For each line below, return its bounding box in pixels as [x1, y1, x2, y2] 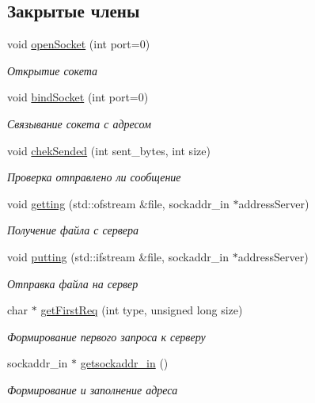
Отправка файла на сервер [7, 275, 139, 291]
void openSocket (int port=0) [7, 36, 150, 52]
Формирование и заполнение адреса [7, 381, 178, 397]
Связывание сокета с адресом [7, 115, 151, 131]
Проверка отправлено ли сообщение [7, 169, 181, 185]
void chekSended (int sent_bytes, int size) [7, 142, 211, 158]
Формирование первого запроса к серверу [7, 328, 206, 344]
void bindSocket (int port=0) [7, 89, 149, 105]
